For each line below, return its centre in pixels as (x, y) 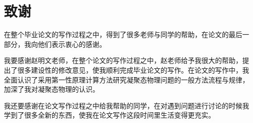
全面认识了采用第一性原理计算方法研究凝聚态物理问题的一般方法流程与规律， (126, 79)
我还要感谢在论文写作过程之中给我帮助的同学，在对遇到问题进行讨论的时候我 (126, 105)
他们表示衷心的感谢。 (72, 44)
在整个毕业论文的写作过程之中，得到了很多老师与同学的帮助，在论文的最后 (123, 34)
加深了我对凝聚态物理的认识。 (52, 89)
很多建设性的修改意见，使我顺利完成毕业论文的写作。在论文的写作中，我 (133, 70)
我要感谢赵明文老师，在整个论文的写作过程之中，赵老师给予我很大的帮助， (123, 60)
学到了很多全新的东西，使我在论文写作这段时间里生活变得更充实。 (109, 115)
